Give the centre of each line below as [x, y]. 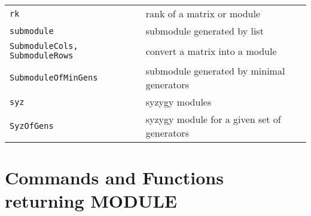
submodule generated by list [205, 31]
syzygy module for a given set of [213, 119]
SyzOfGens [32, 126]
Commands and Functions [114, 178]
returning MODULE [91, 201]
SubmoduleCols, [44, 46]
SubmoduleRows [42, 55]
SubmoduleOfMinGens [54, 78]
